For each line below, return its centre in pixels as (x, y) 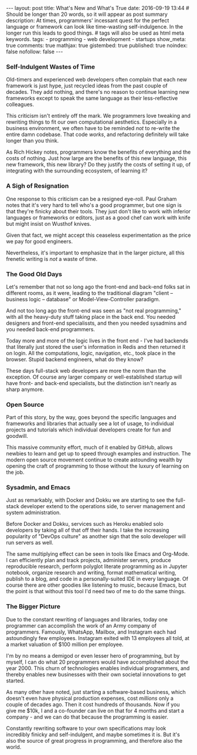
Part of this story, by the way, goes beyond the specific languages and (91, 417)
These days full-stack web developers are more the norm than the (86, 370)
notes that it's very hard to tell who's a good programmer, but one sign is (94, 205)
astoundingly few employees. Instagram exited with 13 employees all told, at (98, 638)
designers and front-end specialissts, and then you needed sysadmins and (96, 323)
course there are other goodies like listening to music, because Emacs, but (96, 585)
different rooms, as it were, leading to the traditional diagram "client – (89, 293)
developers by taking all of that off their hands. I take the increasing (88, 530)
